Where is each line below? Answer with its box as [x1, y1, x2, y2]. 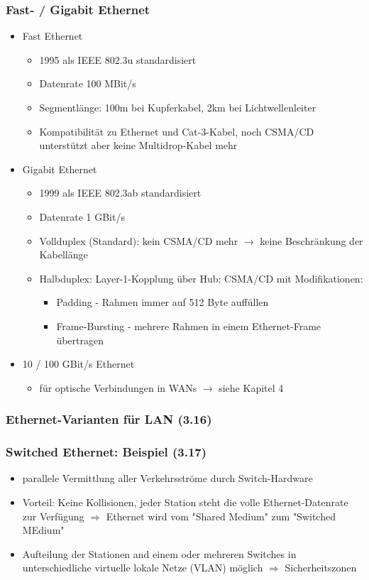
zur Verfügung [22, 508, 84, 523]
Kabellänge [39, 247, 88, 262]
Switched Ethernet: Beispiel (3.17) [6, 443, 207, 461]
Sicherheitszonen [285, 560, 357, 575]
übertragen [56, 332, 104, 347]
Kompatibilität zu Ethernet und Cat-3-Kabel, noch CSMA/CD [39, 124, 314, 138]
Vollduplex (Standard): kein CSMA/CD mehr [39, 233, 238, 248]
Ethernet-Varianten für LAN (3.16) [6, 410, 212, 428]
